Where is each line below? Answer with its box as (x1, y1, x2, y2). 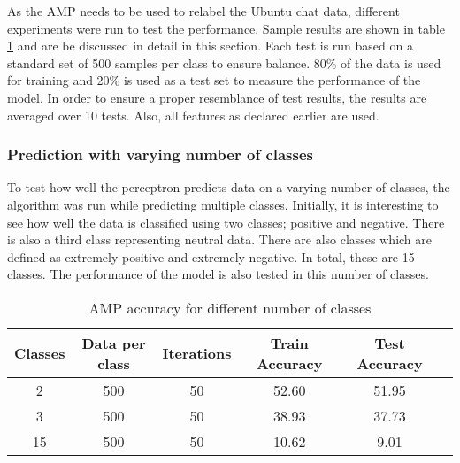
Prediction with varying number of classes (7, 143, 314, 166)
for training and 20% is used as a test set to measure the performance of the (7, 71, 421, 89)
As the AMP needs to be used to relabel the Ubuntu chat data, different (7, 2, 400, 19)
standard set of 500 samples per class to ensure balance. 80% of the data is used (7, 53, 441, 72)
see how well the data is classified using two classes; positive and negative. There (7, 212, 445, 231)
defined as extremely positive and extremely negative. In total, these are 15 (7, 247, 415, 266)
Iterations (162, 343, 232, 364)
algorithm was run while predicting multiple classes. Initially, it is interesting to (7, 195, 439, 213)
